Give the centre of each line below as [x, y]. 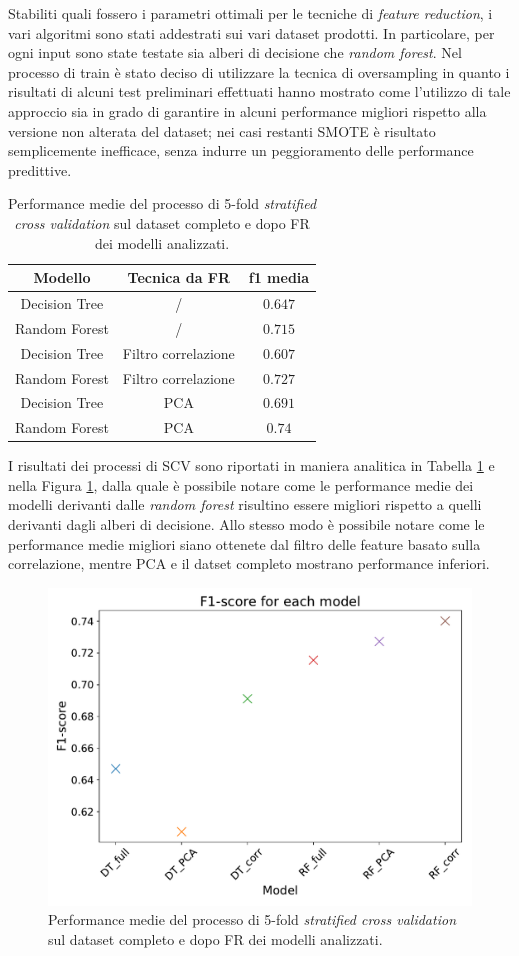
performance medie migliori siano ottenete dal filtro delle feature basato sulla [244, 543]
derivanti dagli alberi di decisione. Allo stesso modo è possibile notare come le [246, 524]
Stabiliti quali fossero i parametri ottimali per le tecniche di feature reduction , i [250, 13]
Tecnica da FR [179, 277]
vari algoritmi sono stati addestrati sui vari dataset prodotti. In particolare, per [251, 32]
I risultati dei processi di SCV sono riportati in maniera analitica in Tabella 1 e [251, 465]
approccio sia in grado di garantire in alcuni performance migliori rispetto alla [247, 110]
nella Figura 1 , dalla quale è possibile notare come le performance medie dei [241, 484]
